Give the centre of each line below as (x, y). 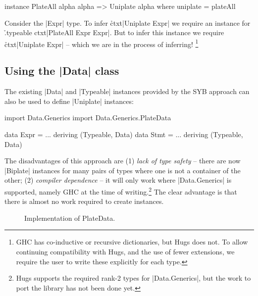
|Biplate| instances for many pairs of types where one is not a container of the (123, 170)
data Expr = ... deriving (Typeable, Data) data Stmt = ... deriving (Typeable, (124, 134)
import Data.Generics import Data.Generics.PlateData (88, 118)
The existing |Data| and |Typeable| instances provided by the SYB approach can (127, 91)
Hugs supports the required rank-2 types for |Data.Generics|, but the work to (133, 278)
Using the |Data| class (62, 71)
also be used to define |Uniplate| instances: (69, 101)
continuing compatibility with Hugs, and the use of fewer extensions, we (125, 252)
